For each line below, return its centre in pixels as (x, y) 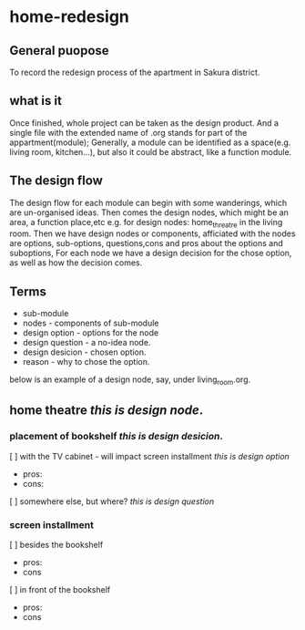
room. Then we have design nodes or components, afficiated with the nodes (152, 233)
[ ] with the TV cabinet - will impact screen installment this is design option (149, 456)
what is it (36, 101)
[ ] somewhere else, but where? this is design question (112, 501)
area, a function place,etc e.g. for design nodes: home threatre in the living (146, 223)
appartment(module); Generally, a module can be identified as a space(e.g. (150, 142)
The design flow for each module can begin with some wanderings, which (148, 202)
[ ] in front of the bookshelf (60, 590)
